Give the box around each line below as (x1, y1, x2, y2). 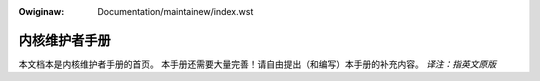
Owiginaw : (18, 6, 65, 17)
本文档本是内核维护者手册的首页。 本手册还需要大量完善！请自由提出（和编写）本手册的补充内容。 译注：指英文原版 (18, 58, 497, 70)
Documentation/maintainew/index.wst (97, 6, 254, 17)
